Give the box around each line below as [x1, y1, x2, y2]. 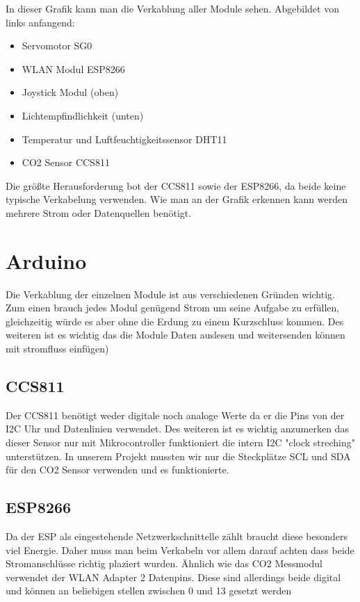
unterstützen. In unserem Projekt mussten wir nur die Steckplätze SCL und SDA [6, 448, 351, 463]
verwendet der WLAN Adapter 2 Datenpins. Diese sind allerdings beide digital [6, 569, 341, 584]
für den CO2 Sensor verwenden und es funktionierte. [6, 462, 229, 477]
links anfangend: [6, 15, 75, 29]
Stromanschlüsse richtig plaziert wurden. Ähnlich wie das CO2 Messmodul [6, 556, 323, 571]
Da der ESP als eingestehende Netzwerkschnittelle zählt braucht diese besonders [6, 529, 347, 543]
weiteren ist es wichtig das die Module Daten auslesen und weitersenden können [6, 327, 345, 342]
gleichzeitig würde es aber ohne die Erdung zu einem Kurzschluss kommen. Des [6, 314, 344, 328]
